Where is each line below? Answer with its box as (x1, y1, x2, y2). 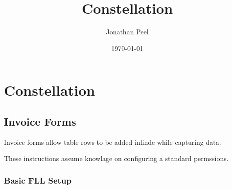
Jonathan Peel (106, 27, 149, 37)
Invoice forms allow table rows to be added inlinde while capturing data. (4, 136, 221, 147)
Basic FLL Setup (4, 174, 71, 186)
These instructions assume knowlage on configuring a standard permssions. (4, 153, 229, 163)
